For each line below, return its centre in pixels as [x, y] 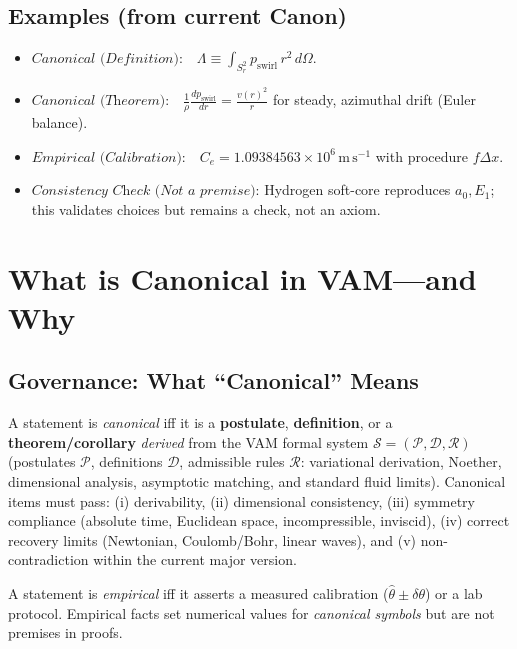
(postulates [42, 461]
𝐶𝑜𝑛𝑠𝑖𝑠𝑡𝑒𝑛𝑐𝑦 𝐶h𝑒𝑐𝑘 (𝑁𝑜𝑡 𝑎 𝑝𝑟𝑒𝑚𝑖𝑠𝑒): [145, 191]
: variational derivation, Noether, [401, 461]
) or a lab [453, 593]
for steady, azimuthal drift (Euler [374, 99]
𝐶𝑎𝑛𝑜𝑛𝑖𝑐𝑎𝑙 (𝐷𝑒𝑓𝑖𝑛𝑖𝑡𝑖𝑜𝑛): [107, 59]
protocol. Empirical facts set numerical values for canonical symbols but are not [251, 612]
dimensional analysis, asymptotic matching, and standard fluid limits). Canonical [257, 481]
